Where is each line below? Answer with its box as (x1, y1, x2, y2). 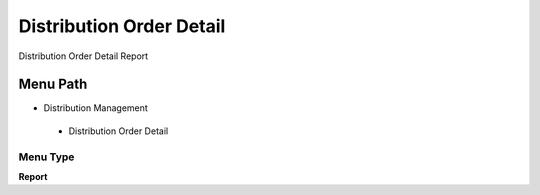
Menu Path (18, 76, 88, 93)
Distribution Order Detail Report (18, 50, 149, 62)
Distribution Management (43, 102, 149, 114)
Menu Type (18, 150, 75, 164)
